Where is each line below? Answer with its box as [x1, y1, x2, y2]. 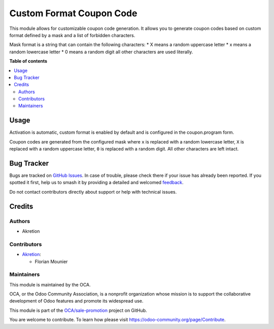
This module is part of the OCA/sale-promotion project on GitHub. [9, 307, 147, 313]
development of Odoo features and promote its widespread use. [9, 298, 144, 304]
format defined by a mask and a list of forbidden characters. [9, 32, 135, 38]
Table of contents [9, 58, 48, 64]
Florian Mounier [35, 259, 68, 265]
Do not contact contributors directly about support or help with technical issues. [9, 189, 177, 195]
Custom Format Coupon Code [9, 8, 138, 19]
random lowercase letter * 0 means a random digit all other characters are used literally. [9, 49, 193, 55]
